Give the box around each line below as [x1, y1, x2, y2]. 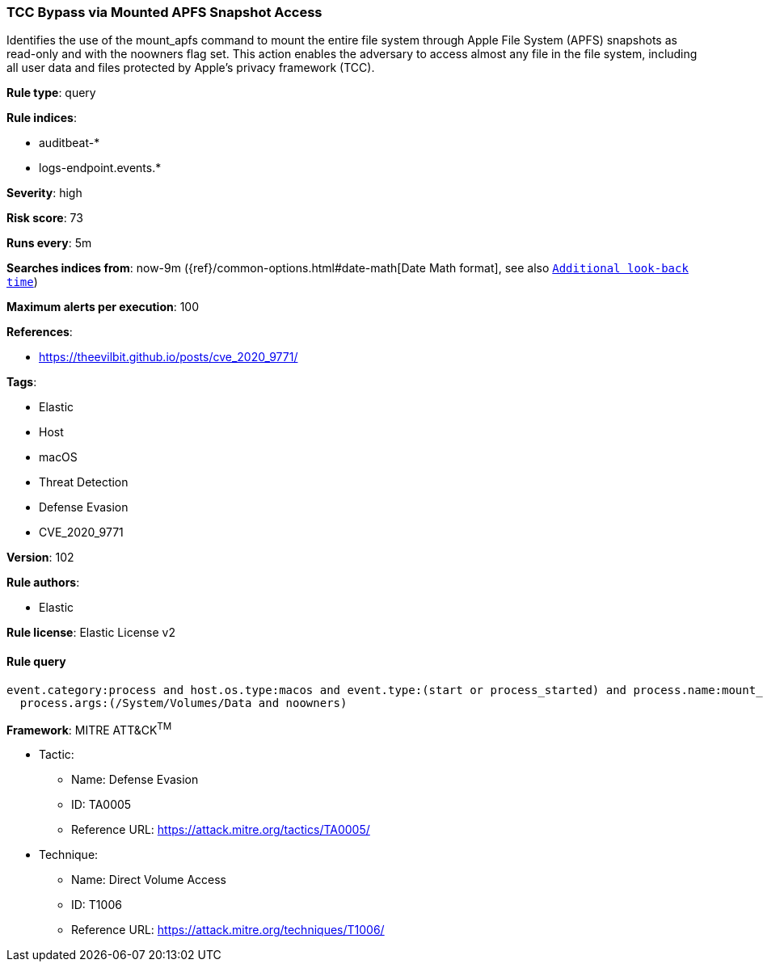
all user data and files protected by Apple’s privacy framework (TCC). [6, 61, 375, 75]
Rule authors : [6, 575, 80, 590]
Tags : [6, 375, 37, 389]
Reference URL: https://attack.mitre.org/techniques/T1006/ [71, 923, 385, 937]
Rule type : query [6, 86, 96, 100]
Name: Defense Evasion [71, 772, 199, 787]
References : [6, 325, 73, 339]
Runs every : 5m [6, 236, 92, 250]
